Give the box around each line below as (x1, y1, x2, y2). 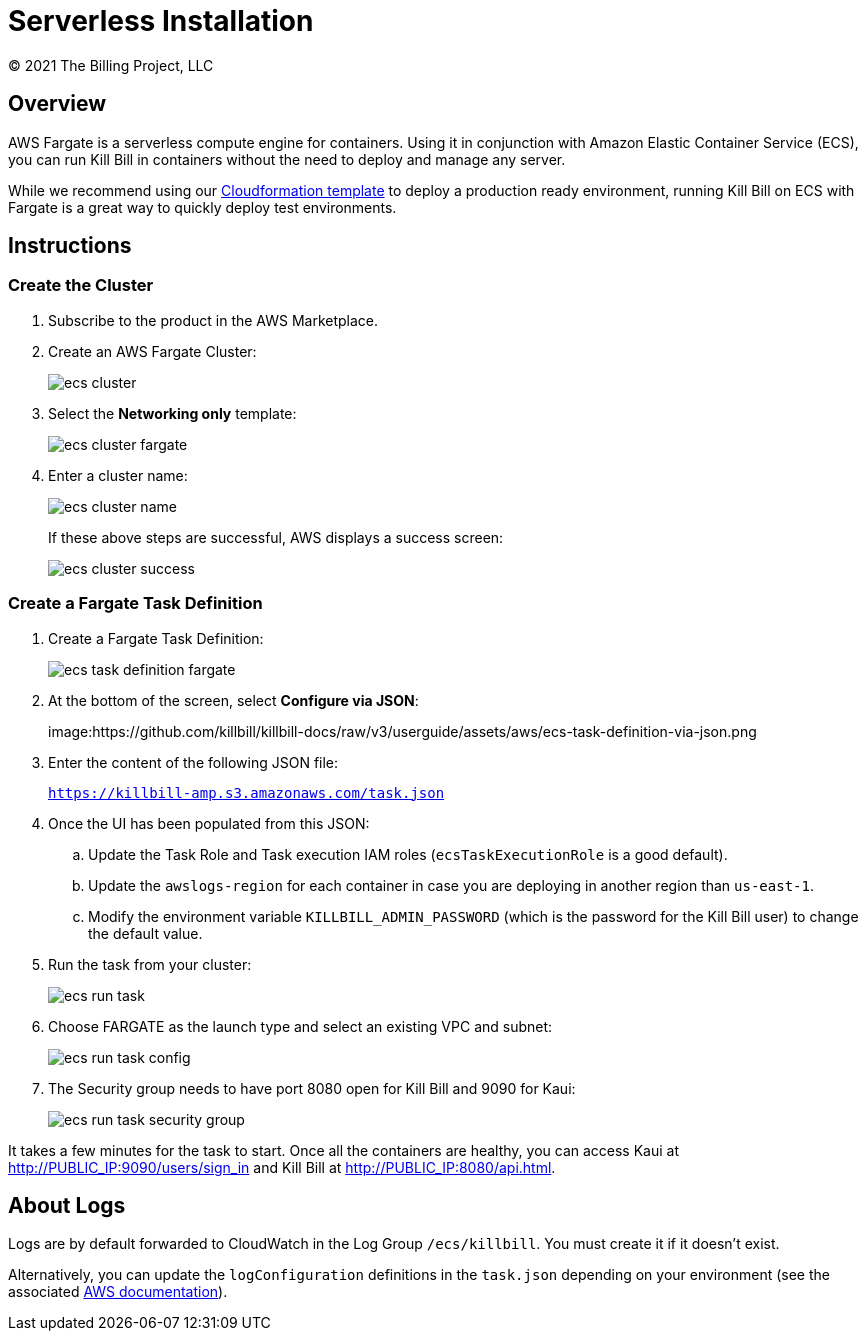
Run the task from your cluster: (48, 955, 252, 973)
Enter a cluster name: (48, 466, 188, 484)
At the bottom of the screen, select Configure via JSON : (48, 691, 419, 709)
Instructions (8, 233, 132, 259)
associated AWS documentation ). (8, 1283, 228, 1301)
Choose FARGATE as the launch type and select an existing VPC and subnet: (48, 1017, 553, 1035)
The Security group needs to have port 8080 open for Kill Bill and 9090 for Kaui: (48, 1079, 576, 1097)
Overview (8, 91, 107, 117)
